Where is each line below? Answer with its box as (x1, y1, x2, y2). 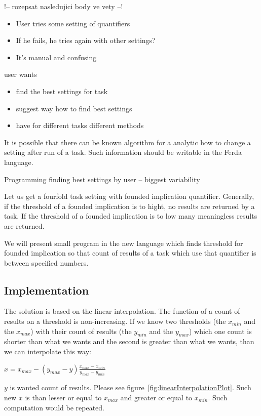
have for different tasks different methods (16, 120, 144, 131)
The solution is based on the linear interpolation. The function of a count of (4, 306, 240, 316)
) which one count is (189, 325, 252, 336)
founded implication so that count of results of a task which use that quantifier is (4, 247, 256, 258)
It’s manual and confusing (16, 52, 97, 62)
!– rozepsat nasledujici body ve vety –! (4, 1, 123, 11)
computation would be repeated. (4, 402, 105, 412)
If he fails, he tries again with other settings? (16, 35, 156, 46)
